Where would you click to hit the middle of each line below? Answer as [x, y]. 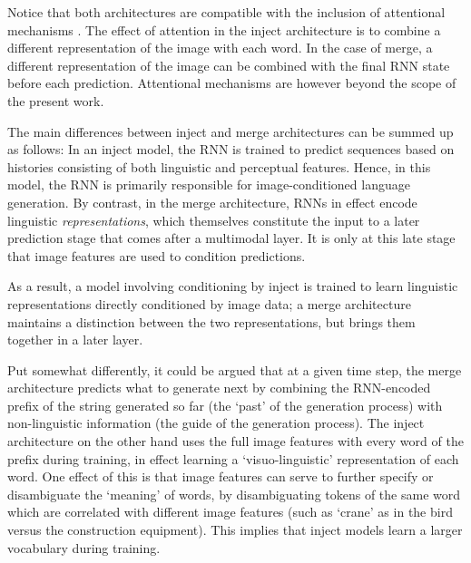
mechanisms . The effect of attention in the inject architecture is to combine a [224, 29]
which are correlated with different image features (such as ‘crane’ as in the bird [230, 512]
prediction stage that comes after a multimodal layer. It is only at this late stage [231, 238]
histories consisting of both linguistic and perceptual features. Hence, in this [219, 166]
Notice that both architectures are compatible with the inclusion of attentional [226, 12]
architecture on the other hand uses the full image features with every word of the [235, 441]
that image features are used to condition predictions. [157, 255]
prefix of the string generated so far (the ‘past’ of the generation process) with [225, 405]
